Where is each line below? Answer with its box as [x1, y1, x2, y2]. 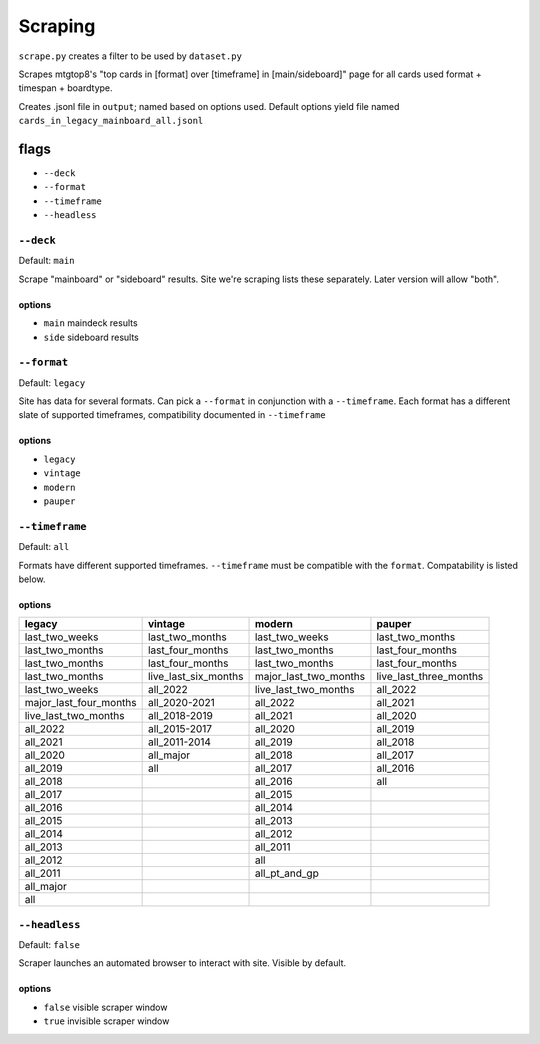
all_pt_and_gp [254, 866, 319, 880]
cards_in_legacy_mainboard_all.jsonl [18, 115, 204, 127]
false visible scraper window [43, 1001, 168, 1013]
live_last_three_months [376, 670, 484, 684]
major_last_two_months [254, 670, 366, 684]
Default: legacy [18, 376, 86, 389]
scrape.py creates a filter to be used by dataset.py [18, 50, 242, 62]
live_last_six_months [147, 670, 244, 684]
